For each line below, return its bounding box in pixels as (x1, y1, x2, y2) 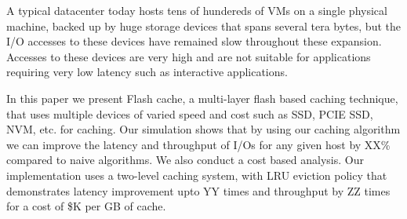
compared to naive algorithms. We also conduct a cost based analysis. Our (6, 151, 364, 168)
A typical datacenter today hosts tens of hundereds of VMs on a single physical (6, 2, 387, 18)
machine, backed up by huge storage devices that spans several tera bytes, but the (6, 17, 401, 34)
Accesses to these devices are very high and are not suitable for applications (6, 48, 371, 64)
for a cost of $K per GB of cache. (6, 198, 166, 214)
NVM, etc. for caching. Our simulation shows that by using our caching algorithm (6, 121, 401, 137)
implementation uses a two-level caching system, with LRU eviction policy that (6, 166, 387, 183)
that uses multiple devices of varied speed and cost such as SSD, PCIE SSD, (6, 105, 373, 122)
